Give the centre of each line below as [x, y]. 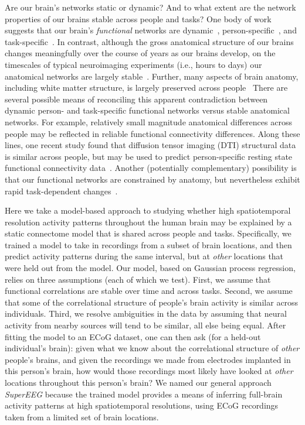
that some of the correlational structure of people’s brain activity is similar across [152, 302]
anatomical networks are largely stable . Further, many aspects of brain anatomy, [152, 76]
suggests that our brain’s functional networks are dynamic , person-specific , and [151, 30]
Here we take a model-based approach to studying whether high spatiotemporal [148, 210]
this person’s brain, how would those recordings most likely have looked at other [149, 371]
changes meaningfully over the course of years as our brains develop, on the [140, 53]
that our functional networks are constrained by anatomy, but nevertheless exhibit [152, 179]
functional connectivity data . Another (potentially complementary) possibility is [151, 168]
